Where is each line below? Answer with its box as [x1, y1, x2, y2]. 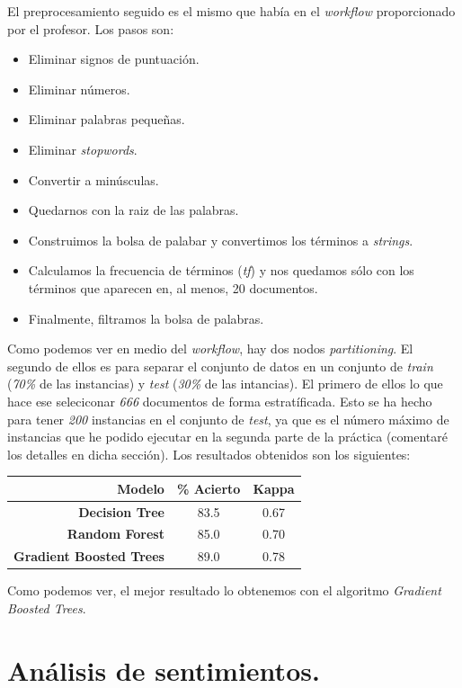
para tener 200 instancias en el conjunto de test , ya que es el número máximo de [7, 409, 449, 428]
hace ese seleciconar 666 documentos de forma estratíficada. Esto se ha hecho [7, 391, 432, 410]
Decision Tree [78, 502, 164, 521]
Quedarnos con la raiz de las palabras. [28, 201, 239, 219]
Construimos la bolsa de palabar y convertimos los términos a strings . [28, 230, 413, 249]
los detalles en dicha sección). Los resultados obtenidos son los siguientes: [7, 444, 411, 463]
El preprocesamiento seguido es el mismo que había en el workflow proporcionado [7, 2, 456, 20]
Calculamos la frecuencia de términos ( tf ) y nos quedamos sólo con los [28, 261, 414, 280]
